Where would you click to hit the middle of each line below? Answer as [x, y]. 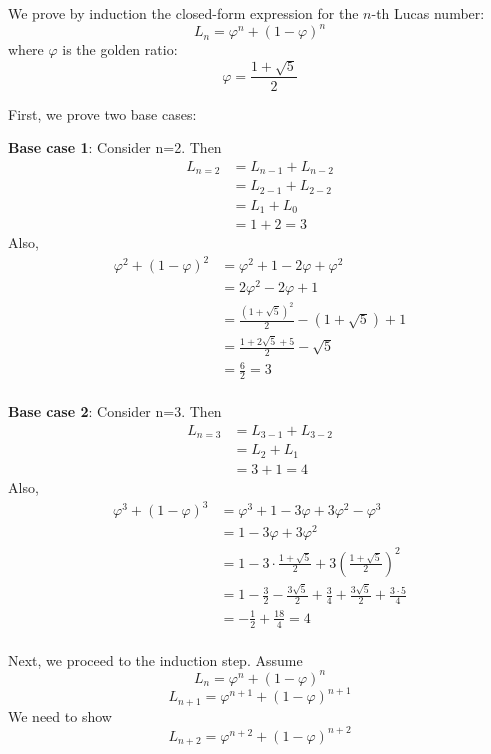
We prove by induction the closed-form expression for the [183, 13]
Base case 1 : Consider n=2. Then [115, 147]
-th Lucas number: [428, 13]
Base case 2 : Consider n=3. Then [115, 411]
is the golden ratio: [120, 49]
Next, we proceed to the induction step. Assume [155, 659]
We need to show [60, 715]
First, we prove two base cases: [102, 113]
